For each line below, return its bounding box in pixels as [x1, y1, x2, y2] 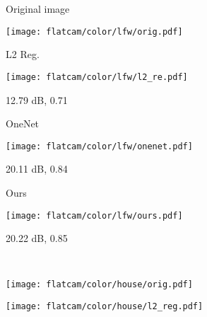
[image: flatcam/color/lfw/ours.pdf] [6, 210, 183, 221]
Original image [6, 1, 70, 16]
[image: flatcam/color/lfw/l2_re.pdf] [6, 71, 188, 82]
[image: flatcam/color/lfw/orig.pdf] [6, 26, 183, 37]
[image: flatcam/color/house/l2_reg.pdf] [6, 301, 203, 312]
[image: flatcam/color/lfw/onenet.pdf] [6, 141, 193, 151]
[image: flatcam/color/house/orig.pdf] [6, 279, 193, 290]
